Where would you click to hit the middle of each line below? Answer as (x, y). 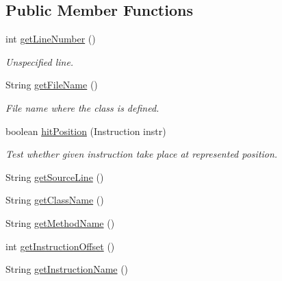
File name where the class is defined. (82, 107)
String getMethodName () (60, 222)
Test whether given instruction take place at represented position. (142, 154)
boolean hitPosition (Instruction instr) (86, 131)
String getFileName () (52, 85)
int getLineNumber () (51, 39)
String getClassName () (55, 200)
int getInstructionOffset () (60, 246)
